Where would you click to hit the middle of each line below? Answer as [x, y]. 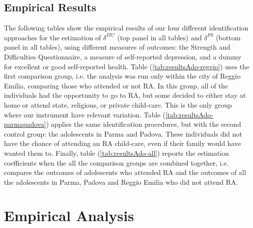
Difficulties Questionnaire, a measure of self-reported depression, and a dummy [123, 56]
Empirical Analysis [69, 215]
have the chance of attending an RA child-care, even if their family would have [123, 143]
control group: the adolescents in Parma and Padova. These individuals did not [123, 133]
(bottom [228, 37]
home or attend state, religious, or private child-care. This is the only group [118, 104]
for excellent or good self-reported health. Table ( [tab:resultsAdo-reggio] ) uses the [127, 66]
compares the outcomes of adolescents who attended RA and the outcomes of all [125, 172]
